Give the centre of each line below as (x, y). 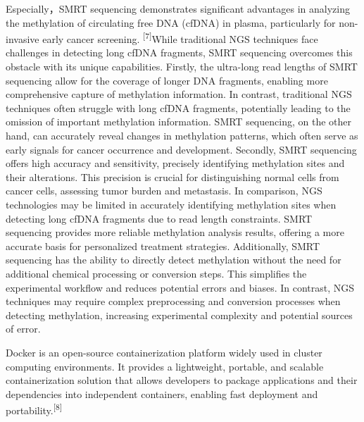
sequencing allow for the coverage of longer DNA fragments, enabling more (167, 80)
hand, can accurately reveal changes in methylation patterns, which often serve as (182, 135)
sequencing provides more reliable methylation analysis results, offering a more (175, 232)
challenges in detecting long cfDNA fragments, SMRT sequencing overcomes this (179, 52)
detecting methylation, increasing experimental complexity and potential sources (179, 315)
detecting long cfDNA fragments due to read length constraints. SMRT (159, 218)
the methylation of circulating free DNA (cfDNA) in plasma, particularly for (171, 22)
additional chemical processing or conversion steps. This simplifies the (156, 273)
